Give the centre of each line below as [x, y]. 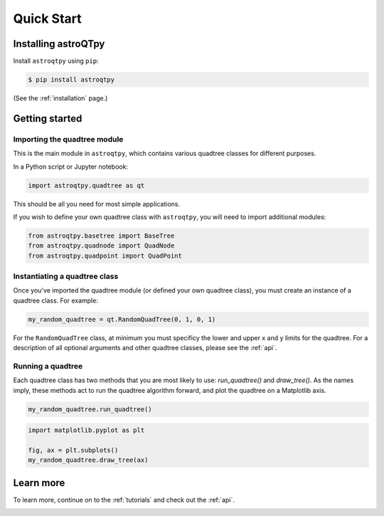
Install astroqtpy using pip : [56, 61]
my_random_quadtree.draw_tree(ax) [88, 460]
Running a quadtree [48, 366]
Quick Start [47, 19]
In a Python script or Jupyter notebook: [70, 167]
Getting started [48, 119]
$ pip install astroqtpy [71, 80]
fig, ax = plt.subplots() [73, 451]
